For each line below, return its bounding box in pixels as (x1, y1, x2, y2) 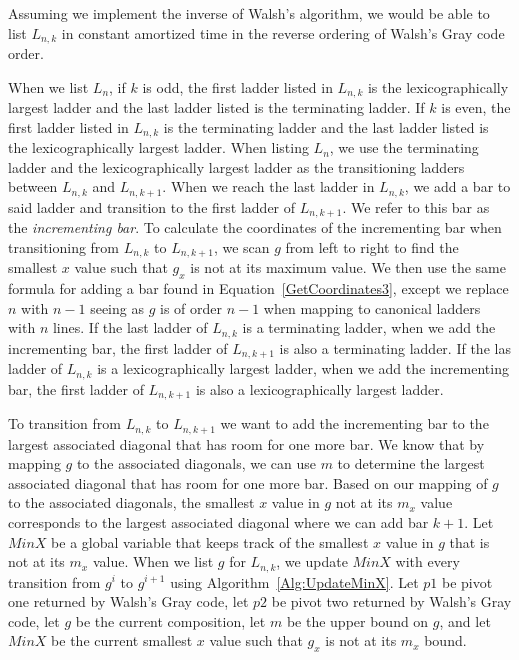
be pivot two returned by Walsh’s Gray (271, 591, 512, 612)
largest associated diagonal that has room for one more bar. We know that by (8, 433, 485, 454)
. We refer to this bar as (342, 196, 490, 217)
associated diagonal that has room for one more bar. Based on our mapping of (8, 472, 488, 493)
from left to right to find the (285, 236, 459, 257)
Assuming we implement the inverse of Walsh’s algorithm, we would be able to (8, 3, 490, 23)
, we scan (213, 236, 270, 257)
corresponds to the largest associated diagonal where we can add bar (8, 511, 429, 532)
